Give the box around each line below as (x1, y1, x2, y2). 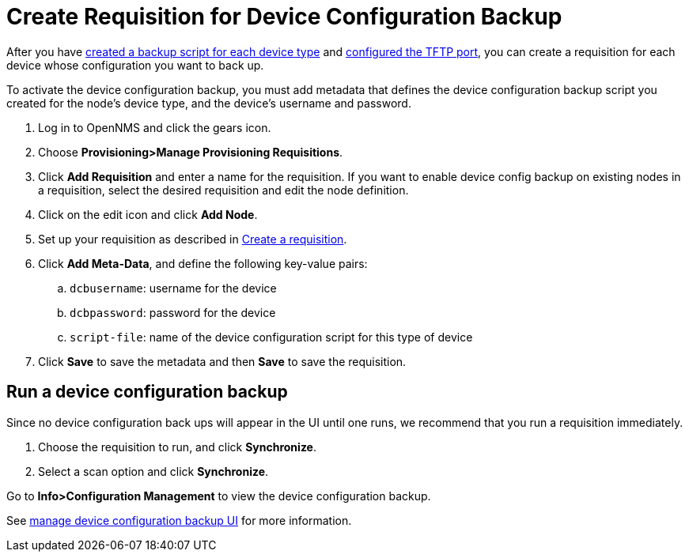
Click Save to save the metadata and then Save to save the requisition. (38, 354, 407, 368)
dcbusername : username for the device (70, 281, 277, 295)
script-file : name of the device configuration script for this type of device (70, 330, 473, 344)
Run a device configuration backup (6, 382, 288, 402)
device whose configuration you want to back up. (6, 58, 264, 72)
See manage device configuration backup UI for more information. (6, 513, 352, 527)
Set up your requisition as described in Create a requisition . (38, 232, 347, 246)
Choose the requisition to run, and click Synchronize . (38, 439, 317, 454)
